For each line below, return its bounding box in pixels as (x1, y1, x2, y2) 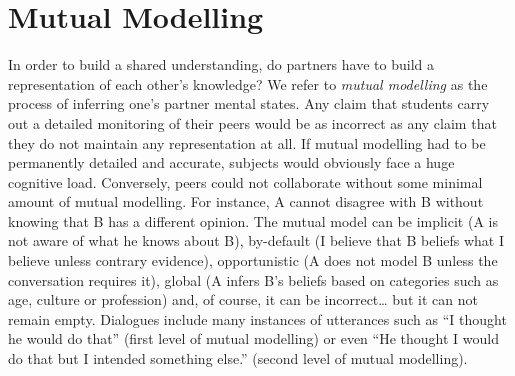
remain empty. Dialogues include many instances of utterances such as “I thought (8, 308, 507, 329)
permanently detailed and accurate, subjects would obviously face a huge (8, 152, 455, 173)
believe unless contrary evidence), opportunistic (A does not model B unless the (8, 250, 498, 271)
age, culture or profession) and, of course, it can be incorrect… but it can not (8, 289, 478, 310)
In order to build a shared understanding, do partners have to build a (8, 54, 434, 75)
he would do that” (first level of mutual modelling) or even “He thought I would (8, 328, 499, 349)
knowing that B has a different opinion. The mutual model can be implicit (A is (8, 210, 498, 231)
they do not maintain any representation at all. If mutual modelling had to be (8, 132, 486, 153)
